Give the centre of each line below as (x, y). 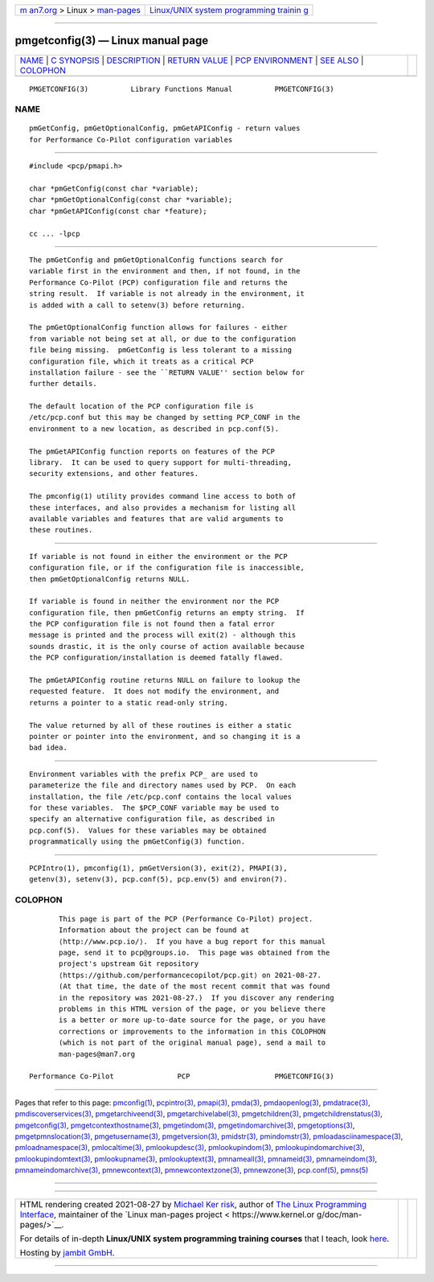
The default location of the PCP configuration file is (141, 407)
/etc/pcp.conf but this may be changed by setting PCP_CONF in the (165, 417)
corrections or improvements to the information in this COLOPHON (192, 1031)
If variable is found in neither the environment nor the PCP (154, 602)
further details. (63, 384)
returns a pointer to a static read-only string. (129, 703)
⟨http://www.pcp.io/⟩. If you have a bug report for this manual (192, 941)
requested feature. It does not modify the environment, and (154, 691)
